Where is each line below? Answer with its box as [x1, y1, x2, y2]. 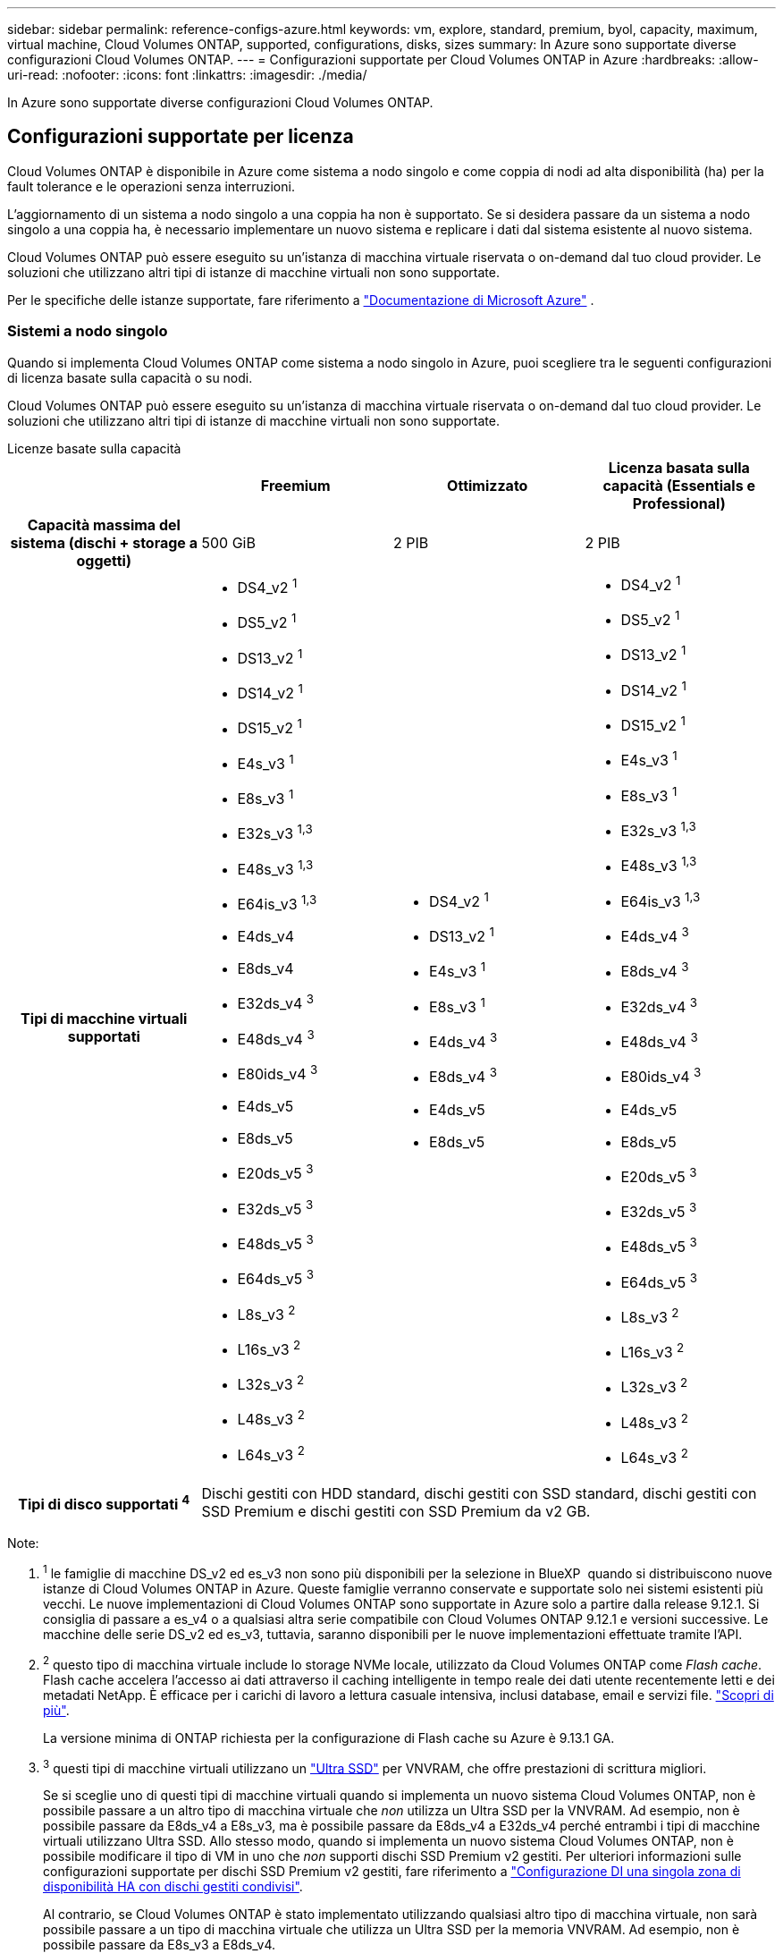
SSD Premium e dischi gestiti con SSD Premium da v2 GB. [201, 1502, 591, 1521]
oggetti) [76, 551, 131, 570]
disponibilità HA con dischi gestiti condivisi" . [43, 1879, 303, 1895]
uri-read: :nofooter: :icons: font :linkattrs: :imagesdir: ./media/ [7, 67, 367, 82]
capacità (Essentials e [602, 476, 755, 495]
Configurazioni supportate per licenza [7, 125, 354, 148]
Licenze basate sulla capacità [7, 440, 181, 456]
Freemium [260, 476, 331, 495]
